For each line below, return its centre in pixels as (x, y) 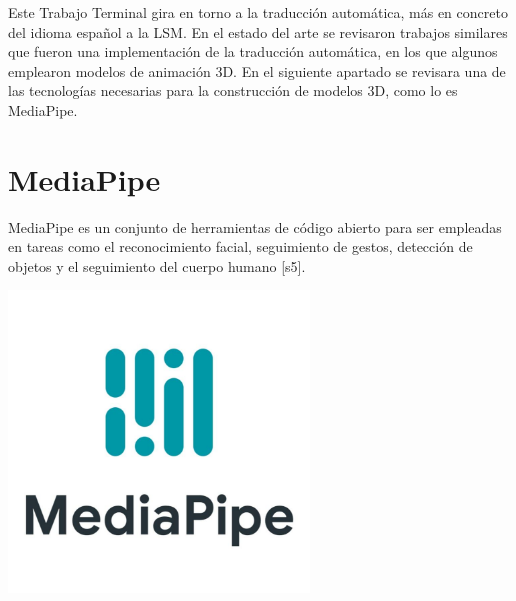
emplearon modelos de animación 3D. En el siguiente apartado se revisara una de (257, 70)
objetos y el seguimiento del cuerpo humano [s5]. (157, 265)
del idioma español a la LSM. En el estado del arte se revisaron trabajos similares (258, 31)
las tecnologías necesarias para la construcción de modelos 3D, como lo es (233, 90)
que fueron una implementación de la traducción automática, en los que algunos (253, 51)
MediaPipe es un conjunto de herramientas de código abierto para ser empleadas (255, 226)
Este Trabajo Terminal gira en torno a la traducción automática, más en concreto (258, 12)
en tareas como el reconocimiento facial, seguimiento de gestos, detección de (240, 246)
